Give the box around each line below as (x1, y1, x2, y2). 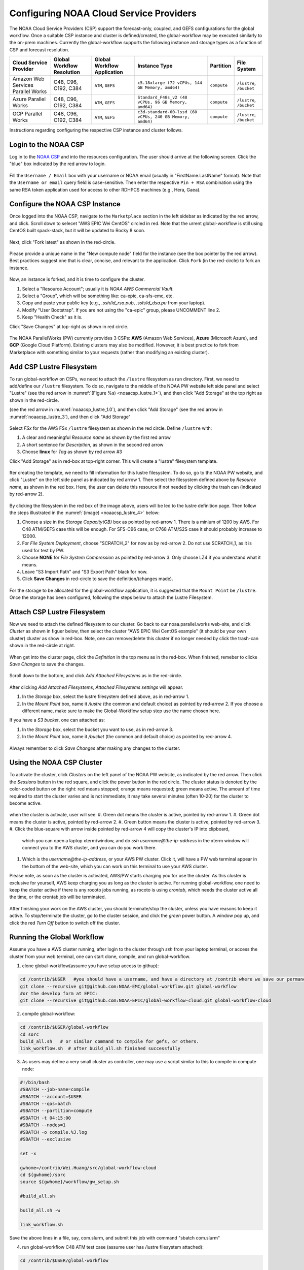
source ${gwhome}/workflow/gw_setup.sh (20, 1179, 119, 1185)
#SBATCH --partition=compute (20, 1108, 93, 1114)
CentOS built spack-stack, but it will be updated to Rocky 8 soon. (9, 228, 145, 234)
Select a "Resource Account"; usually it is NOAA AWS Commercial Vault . (22, 285, 174, 292)
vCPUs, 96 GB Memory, (137, 100, 187, 105)
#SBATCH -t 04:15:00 (20, 1115, 71, 1121)
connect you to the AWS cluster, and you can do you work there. (22, 844, 157, 850)
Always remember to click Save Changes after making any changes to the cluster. (9, 745, 181, 751)
